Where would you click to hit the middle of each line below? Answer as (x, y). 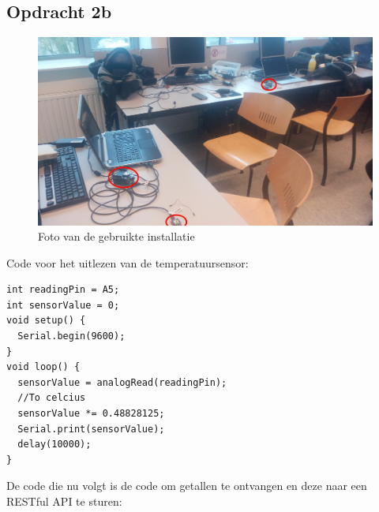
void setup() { (46, 321)
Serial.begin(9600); (71, 336)
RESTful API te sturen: (64, 501)
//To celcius (52, 398)
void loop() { (43, 367)
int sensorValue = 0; (63, 305)
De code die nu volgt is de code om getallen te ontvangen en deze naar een (187, 486)
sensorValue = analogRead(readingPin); (122, 382)
